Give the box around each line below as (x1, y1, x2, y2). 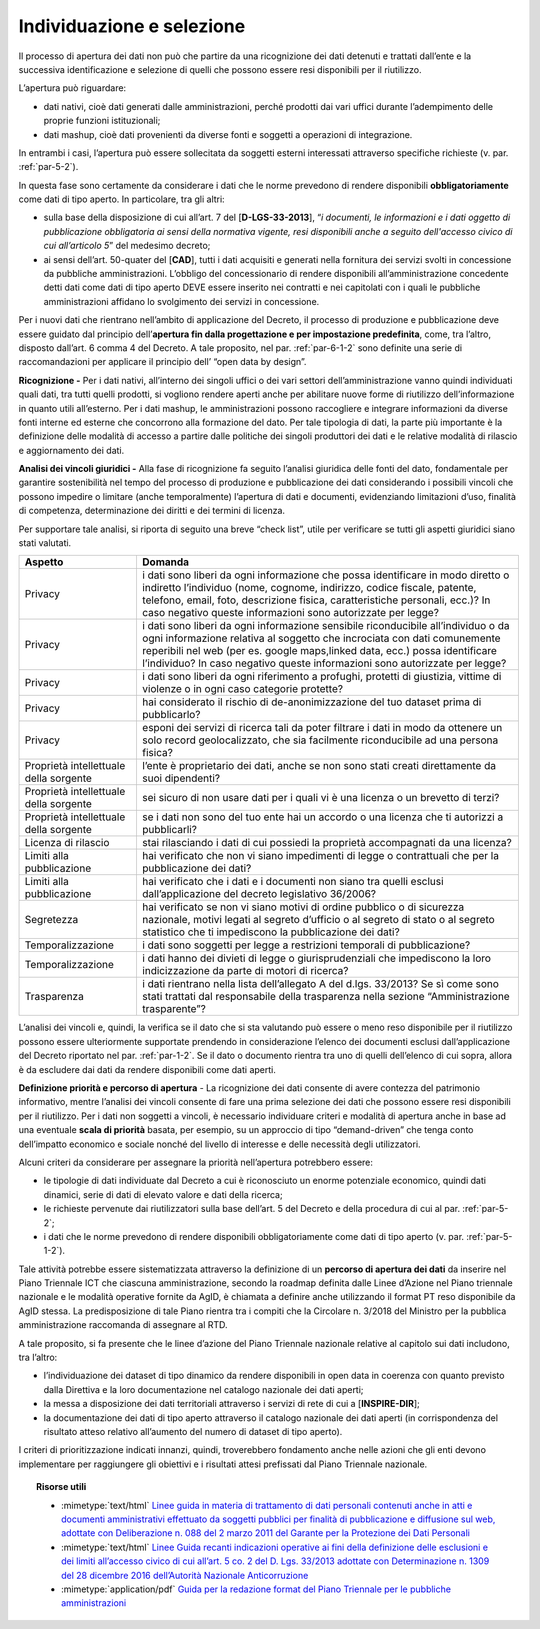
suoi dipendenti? (141, 771, 220, 785)
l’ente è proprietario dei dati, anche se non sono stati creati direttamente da (141, 759, 497, 773)
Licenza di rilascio (24, 836, 110, 850)
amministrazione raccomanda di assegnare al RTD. (18, 1319, 229, 1331)
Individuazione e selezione (18, 15, 246, 37)
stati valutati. (18, 537, 72, 549)
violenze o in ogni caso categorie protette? (141, 682, 344, 696)
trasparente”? (141, 1002, 207, 1016)
